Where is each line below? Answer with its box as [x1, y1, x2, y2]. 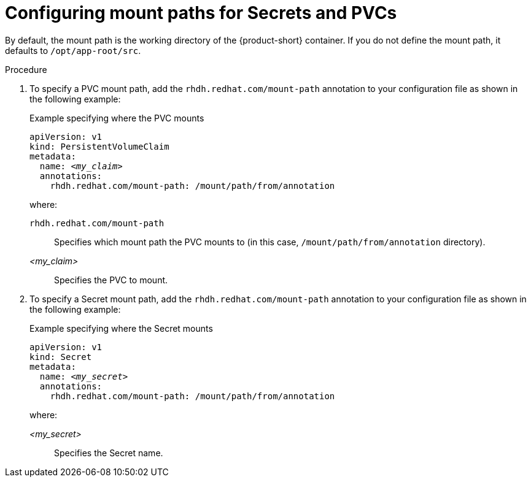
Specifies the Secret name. [54, 447, 163, 458]
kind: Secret [29, 351, 92, 362]
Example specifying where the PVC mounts [29, 112, 204, 123]
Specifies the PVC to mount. [54, 274, 168, 285]
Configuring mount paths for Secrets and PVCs [5, 2, 397, 23]
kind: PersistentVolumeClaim [29, 141, 169, 151]
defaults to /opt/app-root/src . [5, 45, 141, 56]
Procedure [5, 64, 47, 75]
